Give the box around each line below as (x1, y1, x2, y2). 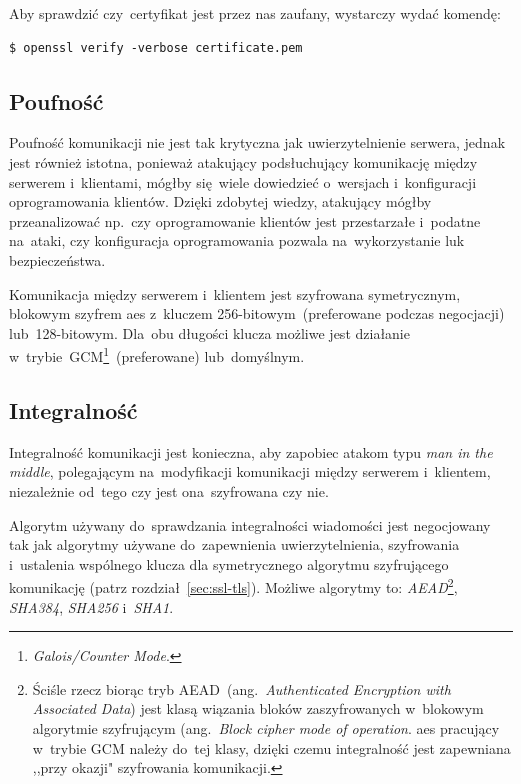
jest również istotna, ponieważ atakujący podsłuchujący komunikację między (9, 151, 478, 172)
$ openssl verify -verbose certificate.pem (9, 40, 303, 55)
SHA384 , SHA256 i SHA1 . (9, 596, 174, 617)
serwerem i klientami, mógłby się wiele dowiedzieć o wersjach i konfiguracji (9, 171, 477, 192)
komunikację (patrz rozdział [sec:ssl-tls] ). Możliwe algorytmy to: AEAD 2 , (9, 574, 458, 597)
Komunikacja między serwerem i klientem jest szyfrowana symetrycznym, (9, 283, 461, 304)
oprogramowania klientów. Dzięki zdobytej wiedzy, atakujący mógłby (9, 191, 432, 212)
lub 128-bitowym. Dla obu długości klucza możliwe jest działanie (9, 322, 410, 343)
